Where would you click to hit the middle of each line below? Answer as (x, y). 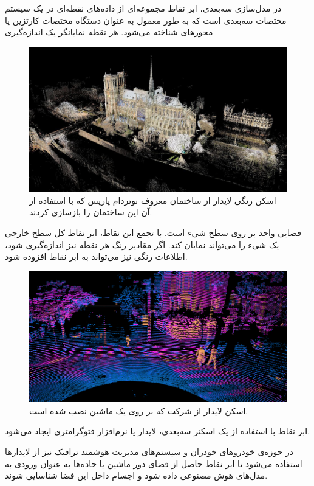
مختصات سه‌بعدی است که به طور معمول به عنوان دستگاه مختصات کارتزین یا (146, 20)
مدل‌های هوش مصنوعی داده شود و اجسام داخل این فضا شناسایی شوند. (136, 475)
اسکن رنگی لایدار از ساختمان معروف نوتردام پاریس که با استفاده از (153, 200)
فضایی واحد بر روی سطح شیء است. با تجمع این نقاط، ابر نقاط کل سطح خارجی (153, 233)
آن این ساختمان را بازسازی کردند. (91, 212)
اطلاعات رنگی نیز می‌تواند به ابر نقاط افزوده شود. (96, 256)
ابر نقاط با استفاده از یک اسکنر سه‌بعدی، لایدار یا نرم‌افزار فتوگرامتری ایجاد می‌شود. (158, 431)
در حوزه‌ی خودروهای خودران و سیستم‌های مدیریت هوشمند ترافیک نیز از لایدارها (149, 452)
